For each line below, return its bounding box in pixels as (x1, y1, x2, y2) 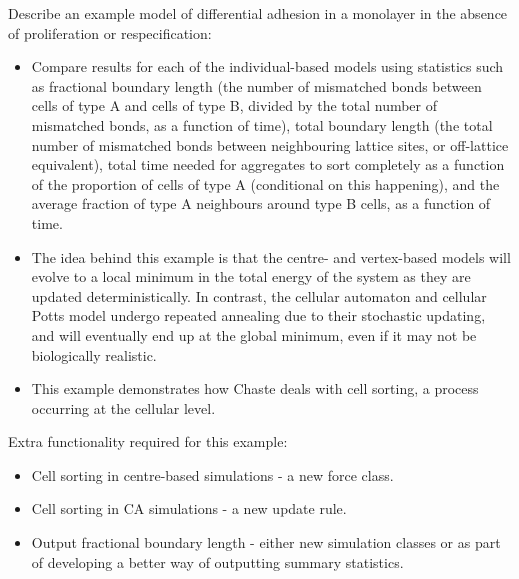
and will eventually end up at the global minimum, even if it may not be (31, 324, 477, 345)
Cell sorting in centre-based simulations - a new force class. (31, 464, 394, 485)
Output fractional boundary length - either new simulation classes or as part (31, 532, 501, 553)
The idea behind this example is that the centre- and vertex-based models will (31, 246, 511, 267)
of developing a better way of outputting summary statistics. (31, 551, 404, 572)
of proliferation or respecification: (8, 22, 212, 43)
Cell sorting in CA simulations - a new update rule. (31, 498, 347, 519)
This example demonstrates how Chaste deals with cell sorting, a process (31, 378, 479, 399)
